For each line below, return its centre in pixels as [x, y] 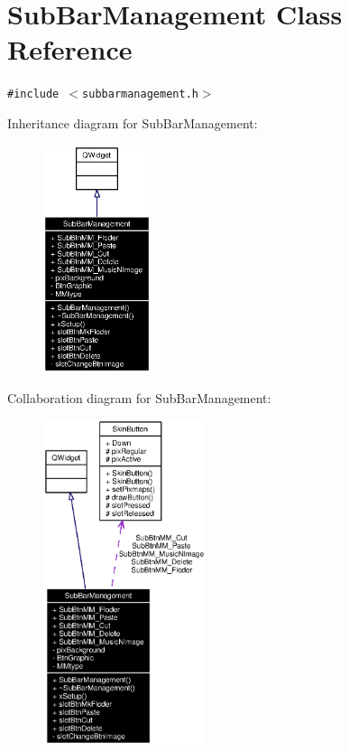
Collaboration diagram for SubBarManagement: [139, 397]
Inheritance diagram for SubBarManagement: [133, 122]
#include [33, 94]
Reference [70, 49]
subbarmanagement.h [140, 94]
